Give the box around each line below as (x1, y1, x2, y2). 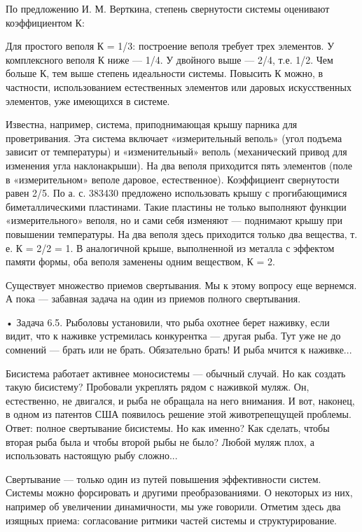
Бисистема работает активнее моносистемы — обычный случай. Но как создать (6, 365, 346, 380)
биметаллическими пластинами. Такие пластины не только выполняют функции (6, 199, 347, 213)
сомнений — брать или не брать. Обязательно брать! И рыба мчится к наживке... (6, 342, 352, 357)
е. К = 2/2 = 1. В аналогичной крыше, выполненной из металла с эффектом (6, 240, 335, 255)
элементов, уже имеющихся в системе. (6, 93, 170, 108)
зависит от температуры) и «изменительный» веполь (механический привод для (6, 144, 347, 159)
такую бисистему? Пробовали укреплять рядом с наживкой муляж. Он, (6, 379, 309, 394)
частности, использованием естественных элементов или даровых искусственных (6, 79, 351, 94)
